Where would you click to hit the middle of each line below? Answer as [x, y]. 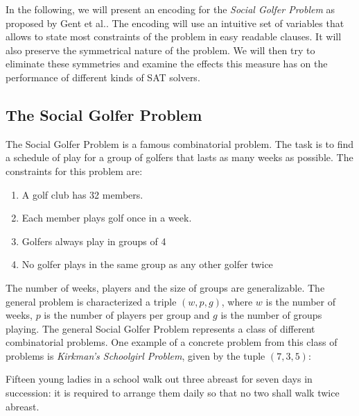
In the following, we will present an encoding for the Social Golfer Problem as [170, 9]
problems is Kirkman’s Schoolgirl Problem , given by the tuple [135, 355]
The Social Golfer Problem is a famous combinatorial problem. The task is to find [180, 143]
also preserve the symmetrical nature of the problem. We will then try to [160, 50]
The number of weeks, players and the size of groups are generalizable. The [165, 287]
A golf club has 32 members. [82, 194]
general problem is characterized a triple [91, 301]
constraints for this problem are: [74, 170]
